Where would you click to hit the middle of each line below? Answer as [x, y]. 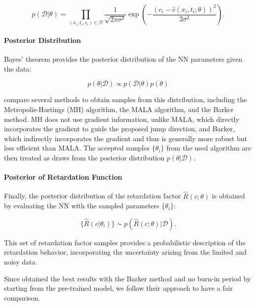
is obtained [228, 196]
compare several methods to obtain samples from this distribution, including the [126, 99]
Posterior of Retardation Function [63, 177]
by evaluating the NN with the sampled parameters [82, 206]
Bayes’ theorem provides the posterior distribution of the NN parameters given [123, 59]
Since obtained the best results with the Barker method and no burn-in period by [127, 278]
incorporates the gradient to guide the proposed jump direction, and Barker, [119, 129]
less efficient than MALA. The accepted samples [77, 148]
